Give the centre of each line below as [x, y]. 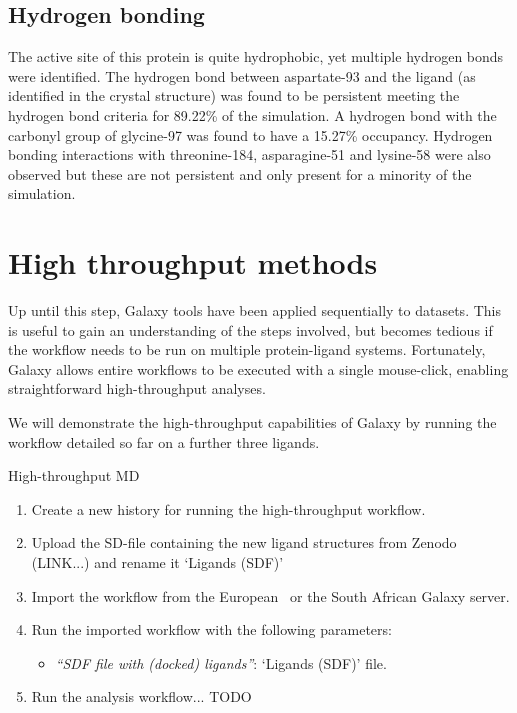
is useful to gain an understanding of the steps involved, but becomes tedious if [250, 329]
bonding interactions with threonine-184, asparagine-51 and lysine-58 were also [249, 154]
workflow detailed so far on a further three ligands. [164, 441]
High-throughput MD [74, 475]
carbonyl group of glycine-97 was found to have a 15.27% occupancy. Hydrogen [250, 134]
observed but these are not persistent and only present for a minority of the [240, 173]
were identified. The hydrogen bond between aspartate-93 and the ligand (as [242, 75]
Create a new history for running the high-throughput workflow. [228, 508]
